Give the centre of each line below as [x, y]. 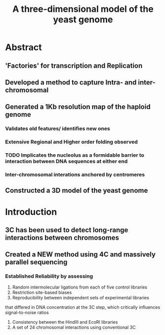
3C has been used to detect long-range [67, 230]
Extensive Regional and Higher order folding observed [71, 142]
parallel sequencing [36, 262]
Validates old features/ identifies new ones [58, 128]
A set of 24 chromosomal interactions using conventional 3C [74, 327]
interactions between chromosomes [62, 238]
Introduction [31, 212]
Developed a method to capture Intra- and [71, 82]
